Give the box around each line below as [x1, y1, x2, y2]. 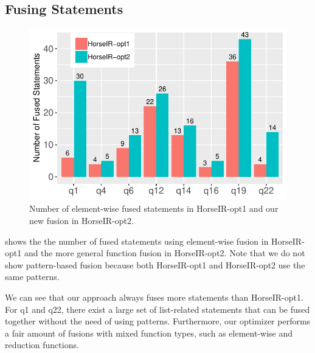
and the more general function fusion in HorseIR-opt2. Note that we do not [24, 246, 305, 259]
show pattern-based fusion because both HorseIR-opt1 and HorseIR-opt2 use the [5, 258, 305, 271]
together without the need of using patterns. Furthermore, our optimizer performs [5, 315, 311, 327]
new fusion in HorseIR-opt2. [29, 214, 134, 227]
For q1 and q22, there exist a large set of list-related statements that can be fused [5, 302, 310, 315]
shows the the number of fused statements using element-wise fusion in [5, 234, 269, 247]
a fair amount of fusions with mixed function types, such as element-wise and [5, 326, 292, 339]
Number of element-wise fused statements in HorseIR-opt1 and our [29, 202, 279, 215]
